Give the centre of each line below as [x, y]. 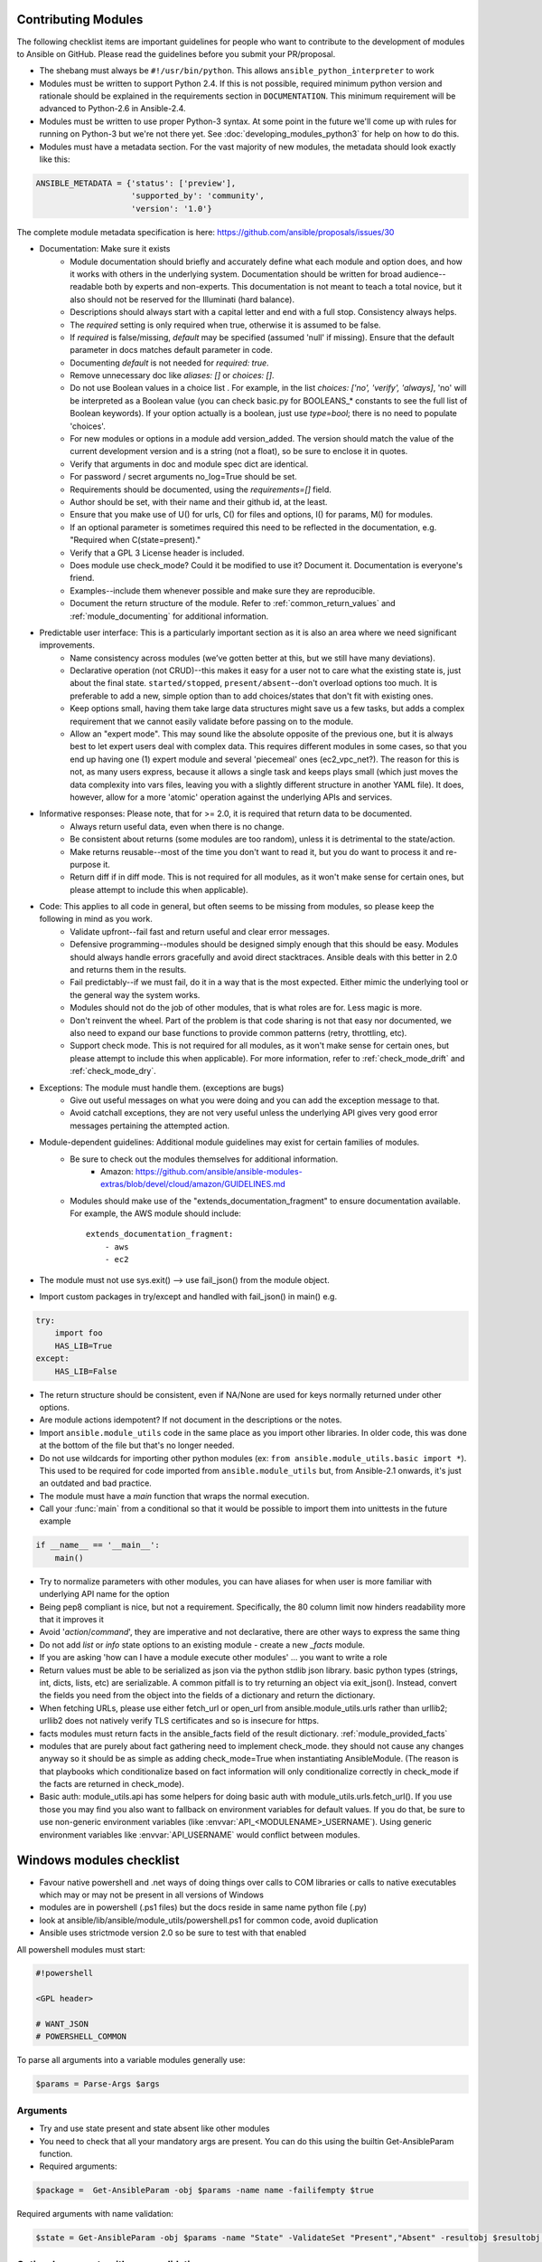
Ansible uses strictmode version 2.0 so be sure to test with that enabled [173, 1933]
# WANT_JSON [62, 2024]
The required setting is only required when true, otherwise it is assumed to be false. [225, 325]
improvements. [67, 645]
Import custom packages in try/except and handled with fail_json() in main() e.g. [188, 1297]
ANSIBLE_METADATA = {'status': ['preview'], [136, 184]
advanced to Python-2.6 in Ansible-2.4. [112, 109]
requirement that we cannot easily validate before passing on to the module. [212, 721]
